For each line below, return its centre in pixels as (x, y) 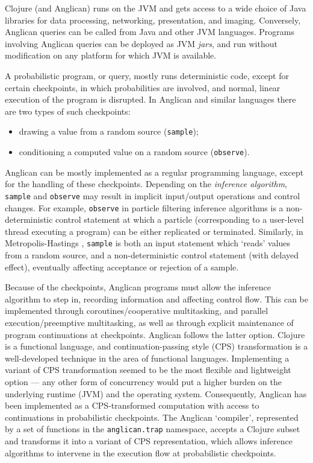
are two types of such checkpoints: (68, 111)
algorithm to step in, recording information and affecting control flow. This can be (156, 299)
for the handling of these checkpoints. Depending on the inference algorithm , (146, 184)
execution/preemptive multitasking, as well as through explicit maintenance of (149, 322)
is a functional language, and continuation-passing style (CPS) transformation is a (156, 346)
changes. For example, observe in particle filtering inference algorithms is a (144, 207)
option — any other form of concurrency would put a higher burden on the (143, 381)
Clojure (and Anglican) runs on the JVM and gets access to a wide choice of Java (156, 8)
